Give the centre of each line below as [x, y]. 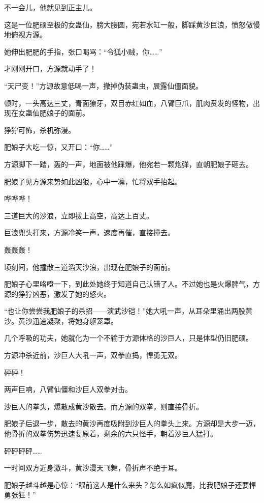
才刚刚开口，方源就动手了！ [50, 68]
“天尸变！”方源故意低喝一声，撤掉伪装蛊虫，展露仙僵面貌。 [104, 85]
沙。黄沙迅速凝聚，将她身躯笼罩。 [61, 320]
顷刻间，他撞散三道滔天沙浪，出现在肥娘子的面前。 [89, 267]
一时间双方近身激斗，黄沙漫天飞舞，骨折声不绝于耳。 [93, 468]
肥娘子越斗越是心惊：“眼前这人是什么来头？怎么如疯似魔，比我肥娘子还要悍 [130, 484]
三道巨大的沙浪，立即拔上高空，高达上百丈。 [79, 215]
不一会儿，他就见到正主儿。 [50, 7]
